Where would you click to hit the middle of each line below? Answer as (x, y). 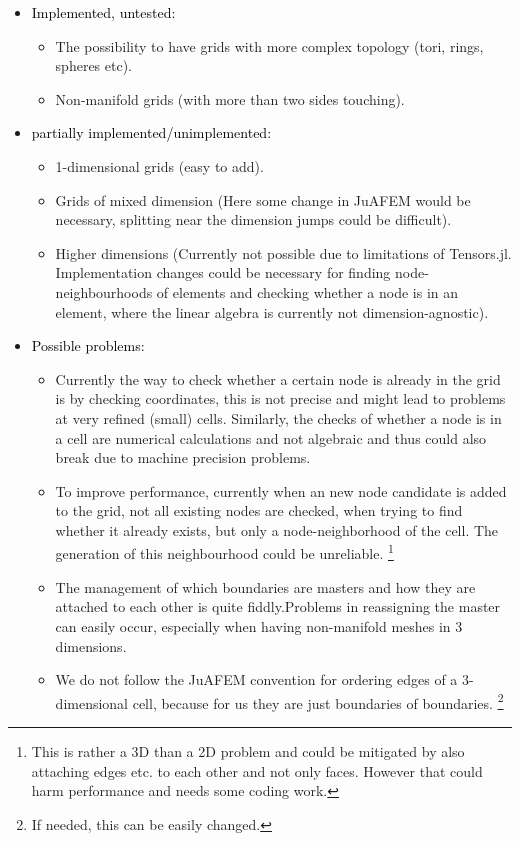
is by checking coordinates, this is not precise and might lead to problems (280, 398)
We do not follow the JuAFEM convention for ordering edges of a (256, 679)
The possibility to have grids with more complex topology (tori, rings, (269, 45)
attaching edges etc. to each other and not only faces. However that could (257, 770)
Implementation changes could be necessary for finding (223, 272)
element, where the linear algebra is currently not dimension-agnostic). (272, 311)
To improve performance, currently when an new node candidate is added (281, 490)
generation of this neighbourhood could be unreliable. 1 (224, 552)
